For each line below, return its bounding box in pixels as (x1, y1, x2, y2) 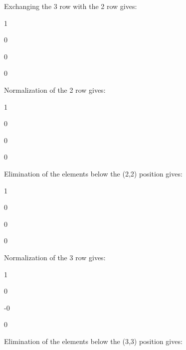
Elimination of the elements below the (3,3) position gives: (4, 336, 183, 346)
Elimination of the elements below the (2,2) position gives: (4, 168, 183, 178)
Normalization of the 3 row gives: (4, 252, 106, 262)
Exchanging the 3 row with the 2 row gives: (4, 1, 137, 11)
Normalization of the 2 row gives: (4, 84, 106, 95)
